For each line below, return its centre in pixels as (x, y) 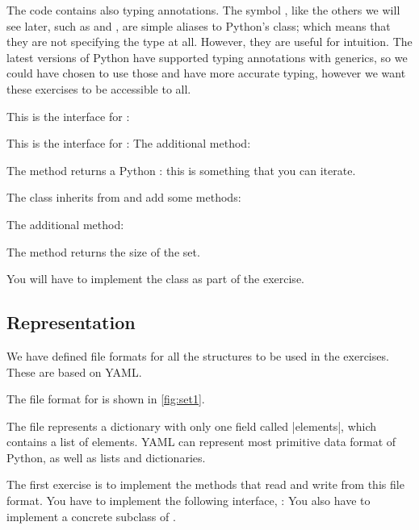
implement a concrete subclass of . (91, 516)
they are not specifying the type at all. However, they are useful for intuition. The (209, 42)
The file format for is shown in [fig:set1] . (106, 399)
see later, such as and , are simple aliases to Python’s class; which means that (199, 25)
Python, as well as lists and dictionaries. (106, 457)
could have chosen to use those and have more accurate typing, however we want (206, 73)
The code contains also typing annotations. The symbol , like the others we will (203, 10)
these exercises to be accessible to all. (99, 88)
